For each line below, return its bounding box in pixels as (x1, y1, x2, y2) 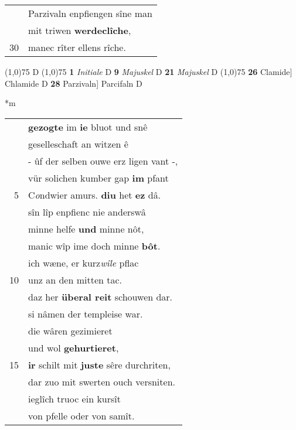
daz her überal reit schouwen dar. (28, 289, 173, 303)
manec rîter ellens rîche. (28, 40, 126, 54)
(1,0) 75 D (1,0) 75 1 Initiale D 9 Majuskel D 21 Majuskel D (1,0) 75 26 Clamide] (5, 66, 292, 77)
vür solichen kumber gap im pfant (28, 170, 169, 185)
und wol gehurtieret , (28, 340, 119, 354)
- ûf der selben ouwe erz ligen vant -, (28, 153, 178, 168)
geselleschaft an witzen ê (28, 136, 128, 151)
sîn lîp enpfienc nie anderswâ (28, 204, 146, 219)
